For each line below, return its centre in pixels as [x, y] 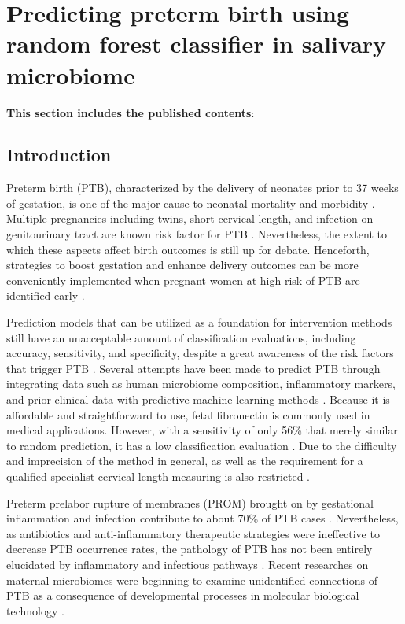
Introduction [59, 155]
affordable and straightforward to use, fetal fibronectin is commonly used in [188, 414]
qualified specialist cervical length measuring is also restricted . [158, 476]
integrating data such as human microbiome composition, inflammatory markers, [201, 384]
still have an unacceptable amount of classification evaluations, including [181, 337]
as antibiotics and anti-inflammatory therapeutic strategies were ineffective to [193, 533]
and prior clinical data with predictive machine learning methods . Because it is [198, 399]
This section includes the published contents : [131, 112]
